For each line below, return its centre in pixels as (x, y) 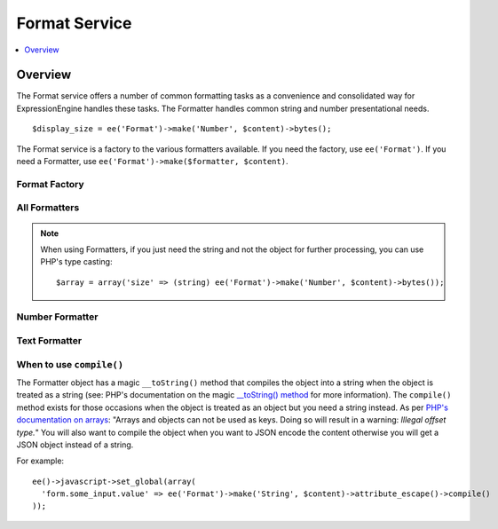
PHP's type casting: (76, 262)
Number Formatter (57, 317)
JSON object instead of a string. (75, 445)
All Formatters (48, 208)
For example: (40, 461)
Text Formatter (49, 341)
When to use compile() (70, 364)
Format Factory (50, 184)
